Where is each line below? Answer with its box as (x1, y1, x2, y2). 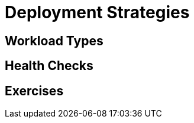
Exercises (5, 83, 64, 98)
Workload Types (5, 33, 104, 48)
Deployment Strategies (5, 2, 190, 22)
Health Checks (5, 58, 93, 74)
